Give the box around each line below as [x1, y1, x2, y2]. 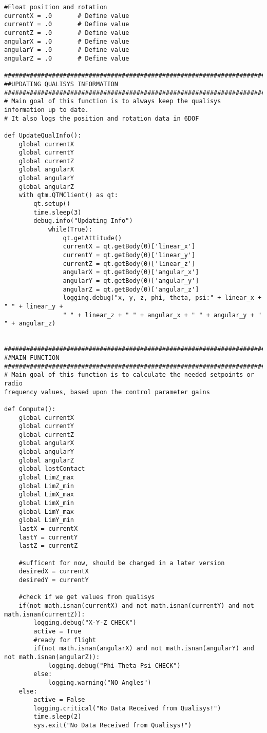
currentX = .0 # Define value [4, 12, 129, 20]
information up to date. [4, 106, 89, 113]
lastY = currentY [18, 533, 78, 541]
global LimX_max [18, 491, 74, 498]
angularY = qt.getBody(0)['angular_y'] [63, 277, 199, 284]
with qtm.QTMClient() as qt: [18, 191, 118, 199]
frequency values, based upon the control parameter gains [4, 388, 210, 396]
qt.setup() [33, 200, 70, 208]
